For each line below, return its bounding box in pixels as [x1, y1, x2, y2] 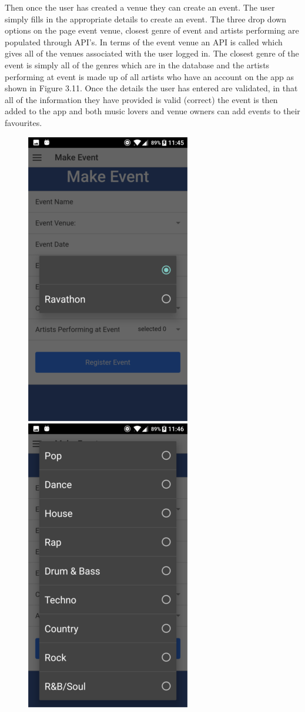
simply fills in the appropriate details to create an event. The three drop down [5, 12, 287, 25]
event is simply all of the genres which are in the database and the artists [5, 58, 270, 71]
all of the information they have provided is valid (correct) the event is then [5, 93, 278, 105]
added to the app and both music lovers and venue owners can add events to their [5, 105, 300, 117]
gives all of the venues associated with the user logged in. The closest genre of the [5, 47, 299, 59]
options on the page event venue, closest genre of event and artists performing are [5, 24, 299, 37]
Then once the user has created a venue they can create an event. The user [5, 1, 275, 13]
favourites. [5, 116, 42, 128]
